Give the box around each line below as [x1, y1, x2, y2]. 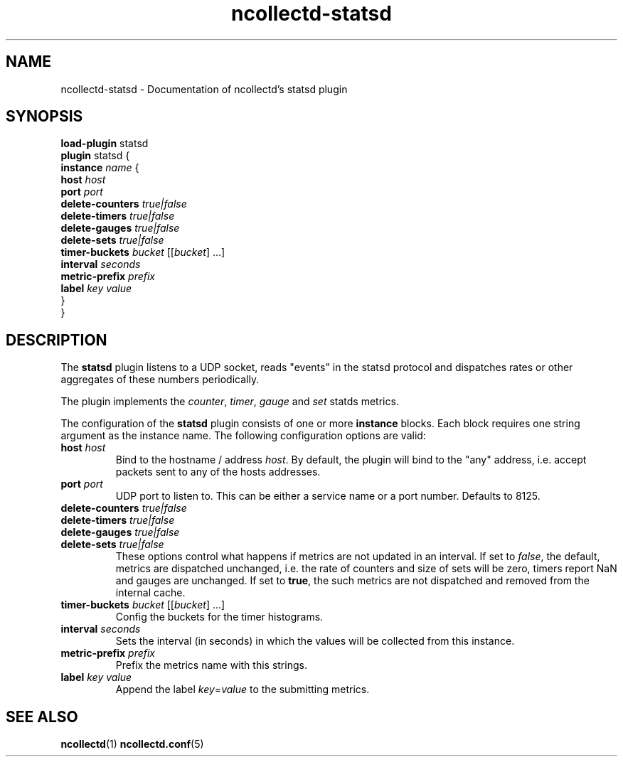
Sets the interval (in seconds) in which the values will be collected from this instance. [115, 635, 515, 648]
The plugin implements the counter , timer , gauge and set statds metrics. [60, 395, 399, 408]
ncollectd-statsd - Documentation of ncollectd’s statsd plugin [60, 82, 348, 95]
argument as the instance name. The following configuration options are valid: [60, 429, 426, 442]
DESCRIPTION [6, 331, 107, 349]
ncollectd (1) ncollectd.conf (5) [60, 738, 204, 751]
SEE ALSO [6, 707, 78, 726]
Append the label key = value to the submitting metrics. [115, 683, 370, 696]
